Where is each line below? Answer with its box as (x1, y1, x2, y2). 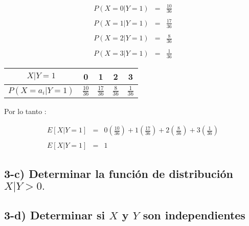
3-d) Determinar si (4, 207, 105, 223)
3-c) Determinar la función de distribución (4, 166, 233, 182)
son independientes (143, 207, 245, 223)
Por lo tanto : (4, 106, 47, 117)
